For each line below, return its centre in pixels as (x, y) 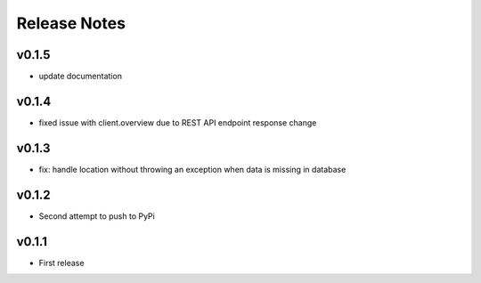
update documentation (80, 77)
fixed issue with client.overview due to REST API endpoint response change (178, 122)
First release (61, 263)
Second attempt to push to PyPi (97, 216)
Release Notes (71, 23)
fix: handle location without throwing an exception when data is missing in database (192, 169)
